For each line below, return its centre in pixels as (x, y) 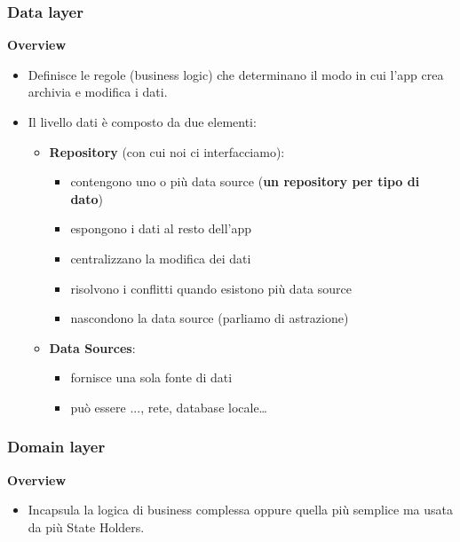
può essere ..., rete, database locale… (169, 407)
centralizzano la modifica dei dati (161, 258)
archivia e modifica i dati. (98, 92)
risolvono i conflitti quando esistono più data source (211, 288)
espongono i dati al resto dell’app (161, 228)
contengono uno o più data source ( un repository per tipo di (245, 181)
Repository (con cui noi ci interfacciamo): (167, 151)
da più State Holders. (86, 526)
